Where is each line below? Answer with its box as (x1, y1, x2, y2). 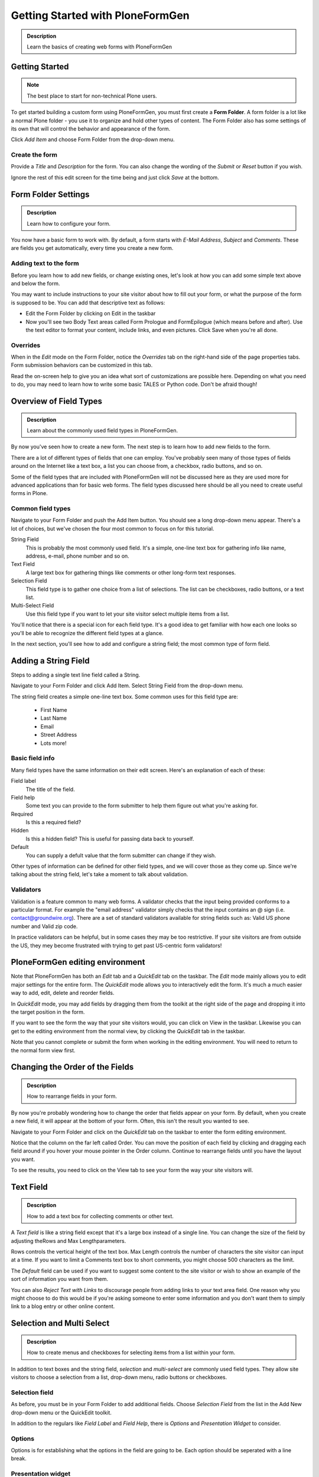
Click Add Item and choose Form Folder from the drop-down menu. (11, 136, 175, 143)
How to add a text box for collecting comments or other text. (27, 1212, 174, 1219)
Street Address (40, 731, 77, 738)
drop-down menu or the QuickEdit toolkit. (11, 1409, 112, 1416)
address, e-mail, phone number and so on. (25, 552, 129, 559)
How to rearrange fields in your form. (27, 1093, 118, 1100)
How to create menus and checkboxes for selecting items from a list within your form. (27, 1349, 236, 1356)
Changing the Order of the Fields (11, 1062, 134, 1072)
